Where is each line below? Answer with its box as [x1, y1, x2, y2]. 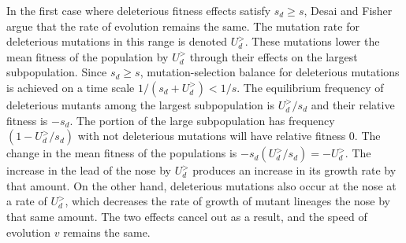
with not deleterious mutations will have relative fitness [77, 127, 346, 144]
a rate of [6, 193, 47, 209]
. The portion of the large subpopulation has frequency [69, 112, 335, 128]
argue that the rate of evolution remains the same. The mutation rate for [6, 17, 359, 34]
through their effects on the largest [189, 48, 358, 64]
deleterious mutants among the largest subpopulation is [6, 96, 274, 112]
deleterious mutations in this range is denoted [6, 33, 227, 50]
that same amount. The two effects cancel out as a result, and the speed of [6, 208, 367, 224]
